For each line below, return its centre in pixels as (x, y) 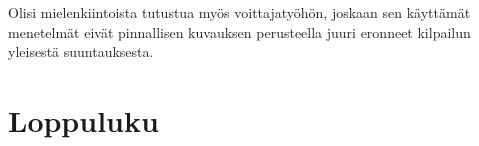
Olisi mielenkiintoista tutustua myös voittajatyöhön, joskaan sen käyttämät (239, 12)
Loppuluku (83, 119)
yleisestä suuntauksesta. (81, 51)
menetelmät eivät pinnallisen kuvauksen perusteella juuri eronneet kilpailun (239, 31)
